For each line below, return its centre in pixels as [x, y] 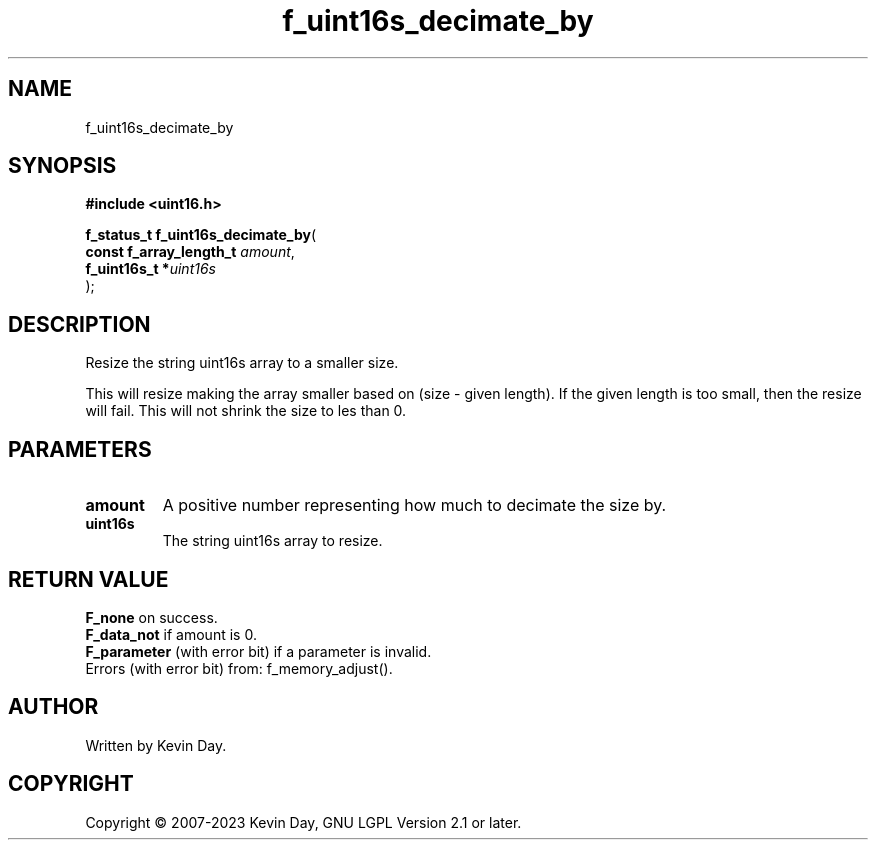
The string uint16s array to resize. [272, 541]
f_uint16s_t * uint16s [150, 269]
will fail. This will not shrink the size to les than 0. [246, 411]
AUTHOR [53, 707]
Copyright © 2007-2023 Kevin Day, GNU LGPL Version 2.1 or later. [303, 822]
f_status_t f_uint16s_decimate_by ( [201, 235]
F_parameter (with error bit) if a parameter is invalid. [258, 651]
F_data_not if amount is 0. [171, 634]
